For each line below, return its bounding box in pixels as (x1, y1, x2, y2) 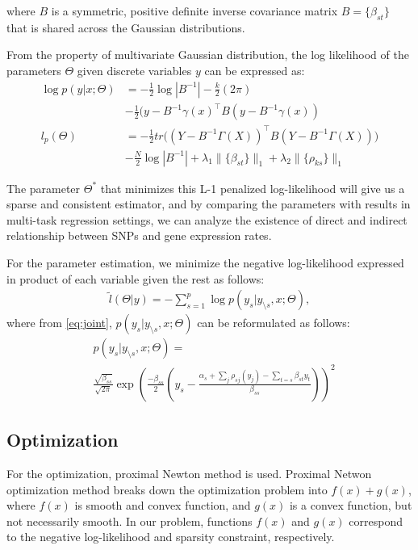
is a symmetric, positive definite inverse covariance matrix (51, 2, 338, 19)
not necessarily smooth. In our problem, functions (6, 512, 253, 529)
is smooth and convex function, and (74, 497, 251, 514)
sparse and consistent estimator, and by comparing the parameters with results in (6, 195, 411, 212)
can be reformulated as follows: (197, 314, 350, 331)
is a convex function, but (289, 497, 412, 514)
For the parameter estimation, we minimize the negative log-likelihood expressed (6, 254, 404, 271)
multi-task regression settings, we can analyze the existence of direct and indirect (6, 211, 408, 228)
